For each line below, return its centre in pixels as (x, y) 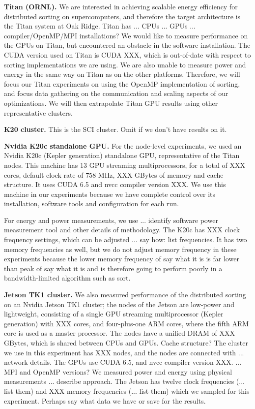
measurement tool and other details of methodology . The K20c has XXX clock (122, 230)
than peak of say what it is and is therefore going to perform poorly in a (113, 268)
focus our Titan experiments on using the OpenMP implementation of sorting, (122, 83)
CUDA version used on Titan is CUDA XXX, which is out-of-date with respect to (127, 54)
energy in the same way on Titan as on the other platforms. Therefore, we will (122, 74)
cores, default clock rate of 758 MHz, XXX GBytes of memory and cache (114, 174)
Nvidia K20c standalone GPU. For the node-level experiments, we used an (123, 145)
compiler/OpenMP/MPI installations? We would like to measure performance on (126, 35)
